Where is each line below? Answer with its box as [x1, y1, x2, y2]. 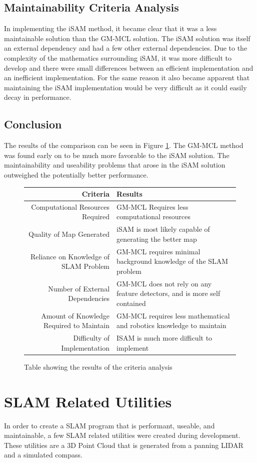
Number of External [48, 283, 110, 293]
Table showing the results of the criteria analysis [24, 361, 172, 372]
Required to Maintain [43, 320, 110, 331]
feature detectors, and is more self [116, 288, 220, 298]
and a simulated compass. [4, 449, 82, 460]
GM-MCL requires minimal [116, 246, 200, 256]
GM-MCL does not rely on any [116, 278, 212, 288]
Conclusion [4, 116, 62, 132]
